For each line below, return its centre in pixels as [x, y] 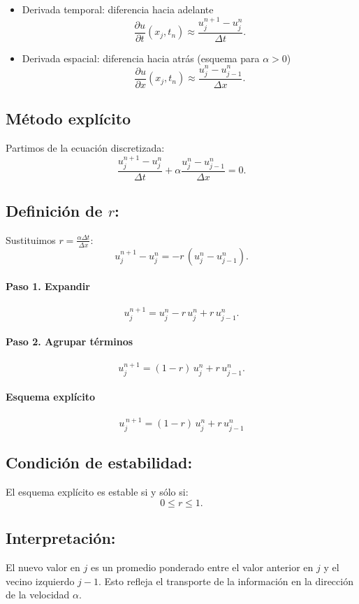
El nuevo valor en [43, 567]
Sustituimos [31, 239]
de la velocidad [38, 595]
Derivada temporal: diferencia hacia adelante [118, 9]
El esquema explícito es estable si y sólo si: [97, 492]
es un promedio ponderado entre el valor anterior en [202, 567]
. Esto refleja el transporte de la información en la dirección [226, 581]
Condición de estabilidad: [99, 462]
